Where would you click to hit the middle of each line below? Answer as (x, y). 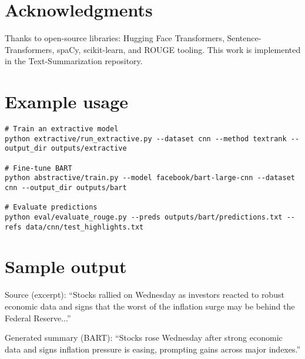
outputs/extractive (89, 149)
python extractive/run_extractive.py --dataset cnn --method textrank (146, 139)
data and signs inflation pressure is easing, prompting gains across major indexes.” (153, 349)
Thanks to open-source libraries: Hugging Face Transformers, (115, 38)
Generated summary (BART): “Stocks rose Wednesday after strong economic (144, 338)
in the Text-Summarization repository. (74, 61)
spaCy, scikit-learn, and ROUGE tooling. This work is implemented (179, 49)
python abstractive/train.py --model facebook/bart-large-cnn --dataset (150, 178)
